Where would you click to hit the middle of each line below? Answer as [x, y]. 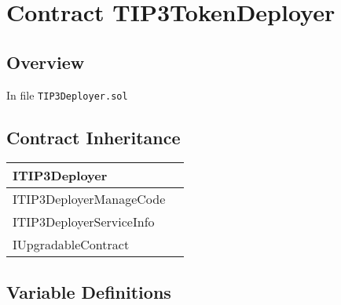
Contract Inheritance [93, 137]
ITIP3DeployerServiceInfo [84, 222]
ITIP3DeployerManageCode [89, 199]
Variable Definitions [89, 291]
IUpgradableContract [71, 245]
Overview [46, 62]
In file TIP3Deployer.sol [67, 94]
